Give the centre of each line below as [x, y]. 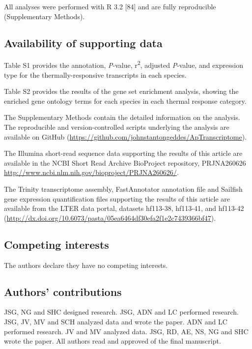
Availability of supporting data [83, 43]
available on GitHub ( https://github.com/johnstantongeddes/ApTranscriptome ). [126, 136]
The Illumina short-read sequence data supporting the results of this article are [123, 153]
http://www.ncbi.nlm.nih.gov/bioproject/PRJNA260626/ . [91, 172]
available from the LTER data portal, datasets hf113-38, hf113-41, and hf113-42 [124, 208]
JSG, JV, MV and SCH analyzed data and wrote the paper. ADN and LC [116, 321]
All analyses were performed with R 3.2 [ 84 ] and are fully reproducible [110, 6]
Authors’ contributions [63, 291]
